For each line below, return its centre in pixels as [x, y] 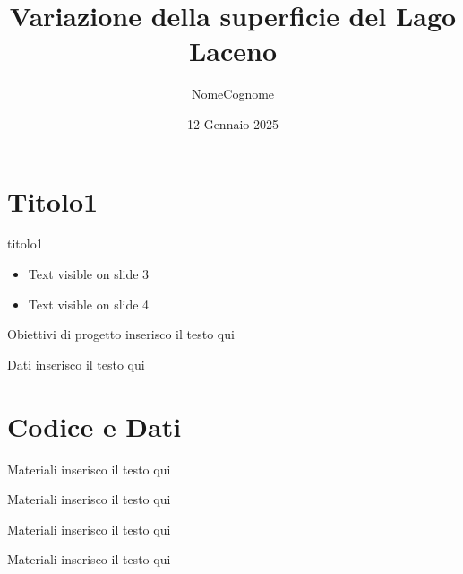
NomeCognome [233, 94]
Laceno [233, 51]
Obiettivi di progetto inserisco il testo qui [121, 334]
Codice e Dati [94, 426]
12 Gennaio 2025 [233, 123]
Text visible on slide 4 [89, 304]
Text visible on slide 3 [89, 274]
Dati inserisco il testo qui [76, 364]
